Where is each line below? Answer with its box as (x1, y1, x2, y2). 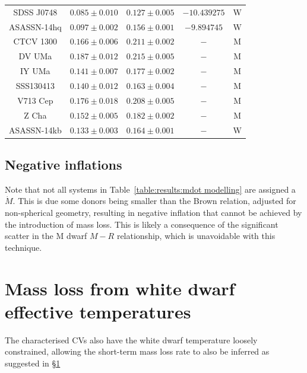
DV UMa (18, 50, 52, 62)
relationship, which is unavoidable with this (116, 229, 276, 242)
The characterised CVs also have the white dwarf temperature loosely (5, 333, 258, 346)
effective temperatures (5, 299, 191, 323)
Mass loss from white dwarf (5, 276, 235, 300)
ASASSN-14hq (9, 20, 62, 33)
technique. (5, 241, 42, 253)
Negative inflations (5, 155, 122, 173)
